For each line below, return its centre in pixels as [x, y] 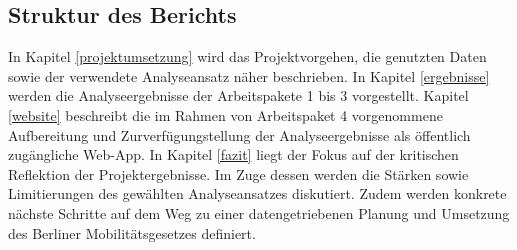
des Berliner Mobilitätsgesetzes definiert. [132, 232]
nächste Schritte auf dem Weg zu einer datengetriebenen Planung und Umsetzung [259, 212]
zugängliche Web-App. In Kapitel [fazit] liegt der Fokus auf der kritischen [233, 154]
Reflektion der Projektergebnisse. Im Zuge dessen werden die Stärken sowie [238, 173]
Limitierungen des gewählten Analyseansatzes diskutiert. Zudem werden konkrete [257, 193]
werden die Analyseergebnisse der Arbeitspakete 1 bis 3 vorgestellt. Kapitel [238, 95]
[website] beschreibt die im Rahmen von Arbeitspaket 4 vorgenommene [225, 114]
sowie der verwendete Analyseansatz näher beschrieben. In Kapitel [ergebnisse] [249, 75]
